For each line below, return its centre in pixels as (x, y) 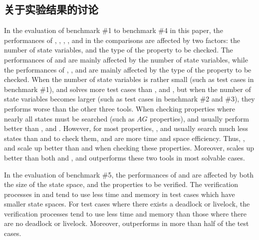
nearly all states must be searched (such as (69, 118)
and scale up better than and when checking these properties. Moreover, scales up (129, 148)
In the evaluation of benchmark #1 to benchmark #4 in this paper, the (114, 30)
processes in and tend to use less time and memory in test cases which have (120, 194)
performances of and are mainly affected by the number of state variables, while (126, 59)
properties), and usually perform (199, 118)
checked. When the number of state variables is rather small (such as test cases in (129, 79)
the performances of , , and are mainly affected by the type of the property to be (128, 69)
